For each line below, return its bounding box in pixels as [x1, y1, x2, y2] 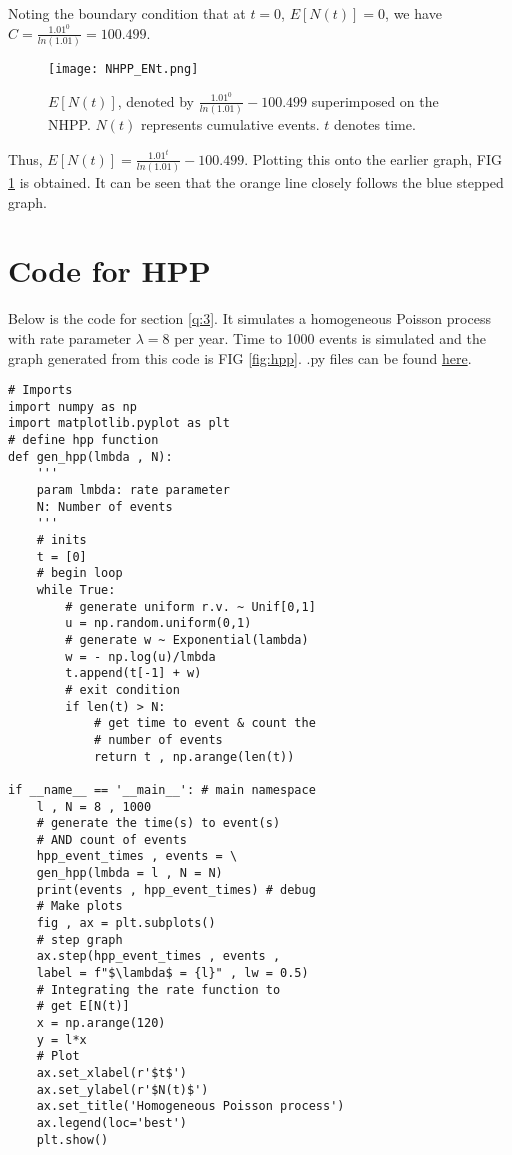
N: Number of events [36, 499, 173, 514]
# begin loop [36, 566, 123, 581]
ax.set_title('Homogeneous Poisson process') [36, 1099, 345, 1114]
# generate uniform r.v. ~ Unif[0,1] [65, 599, 316, 614]
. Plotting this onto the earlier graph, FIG [244, 148, 502, 169]
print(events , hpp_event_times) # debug [36, 882, 316, 897]
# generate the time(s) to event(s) [36, 816, 281, 831]
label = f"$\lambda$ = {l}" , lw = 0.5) [36, 966, 309, 981]
